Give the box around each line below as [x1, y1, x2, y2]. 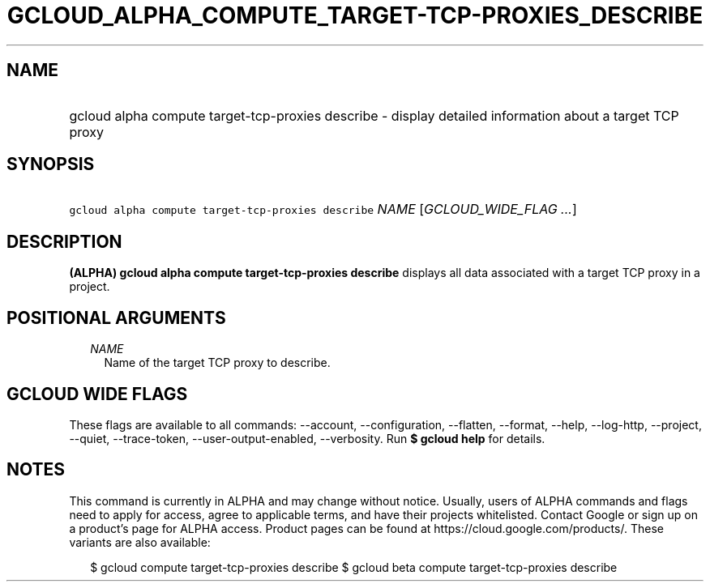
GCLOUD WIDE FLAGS [6, 383, 188, 404]
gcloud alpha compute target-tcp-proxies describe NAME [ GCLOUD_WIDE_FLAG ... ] [69, 201, 577, 218]
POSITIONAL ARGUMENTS [6, 307, 226, 328]
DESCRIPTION [6, 231, 122, 252]
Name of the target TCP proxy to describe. [104, 356, 331, 370]
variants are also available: [69, 535, 211, 549]
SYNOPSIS [6, 154, 95, 175]
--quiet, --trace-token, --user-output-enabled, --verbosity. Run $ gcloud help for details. [69, 431, 545, 445]
